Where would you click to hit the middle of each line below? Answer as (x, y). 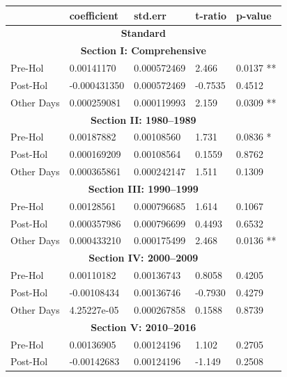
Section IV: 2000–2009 (143, 258)
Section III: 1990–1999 (143, 188)
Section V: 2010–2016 (143, 327)
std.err (150, 15)
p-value (254, 15)
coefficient (94, 15)
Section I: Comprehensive (143, 50)
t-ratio (211, 15)
